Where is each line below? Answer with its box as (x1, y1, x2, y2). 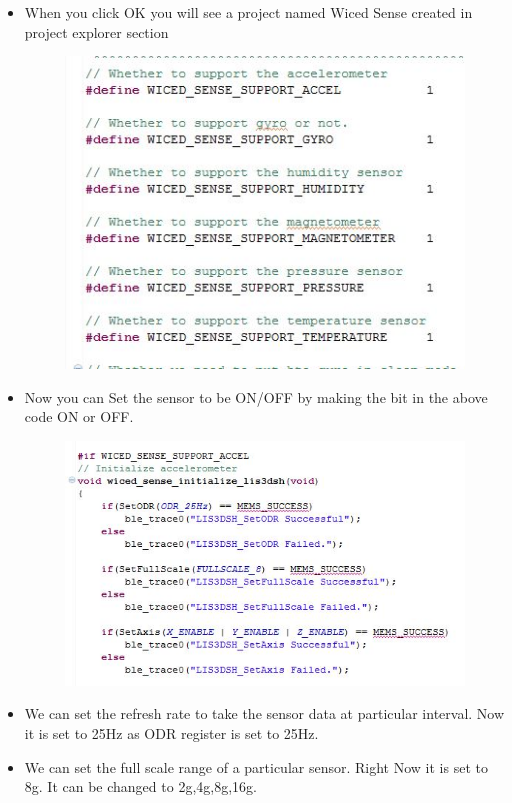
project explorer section (24, 21, 169, 42)
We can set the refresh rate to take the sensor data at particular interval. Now (24, 703, 505, 724)
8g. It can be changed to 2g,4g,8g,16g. (24, 776, 257, 797)
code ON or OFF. (24, 406, 134, 427)
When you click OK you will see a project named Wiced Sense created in (24, 2, 473, 22)
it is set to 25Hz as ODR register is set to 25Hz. (24, 722, 319, 743)
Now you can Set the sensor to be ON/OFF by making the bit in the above (24, 386, 488, 407)
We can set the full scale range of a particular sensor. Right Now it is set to (24, 756, 488, 777)
